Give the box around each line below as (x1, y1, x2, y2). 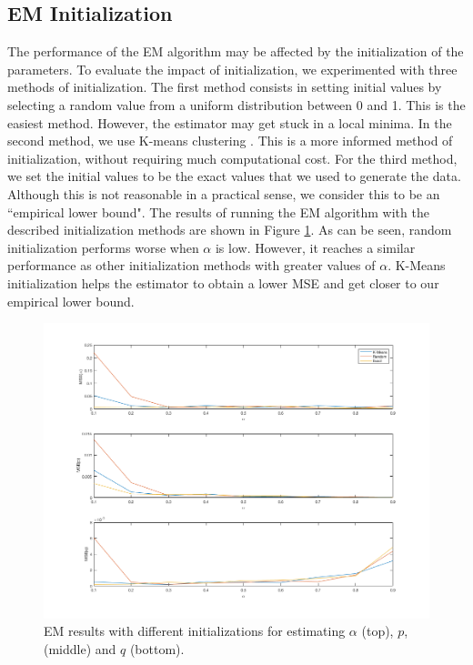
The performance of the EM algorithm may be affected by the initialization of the (7, 42, 464, 61)
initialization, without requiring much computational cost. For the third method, (7, 148, 458, 167)
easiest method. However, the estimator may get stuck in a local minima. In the (7, 113, 452, 132)
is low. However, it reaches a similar (215, 237, 416, 257)
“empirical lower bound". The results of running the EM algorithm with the (7, 202, 429, 221)
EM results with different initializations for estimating (44, 621, 346, 640)
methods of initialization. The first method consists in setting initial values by (7, 77, 442, 96)
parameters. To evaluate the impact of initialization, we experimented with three (7, 59, 458, 78)
